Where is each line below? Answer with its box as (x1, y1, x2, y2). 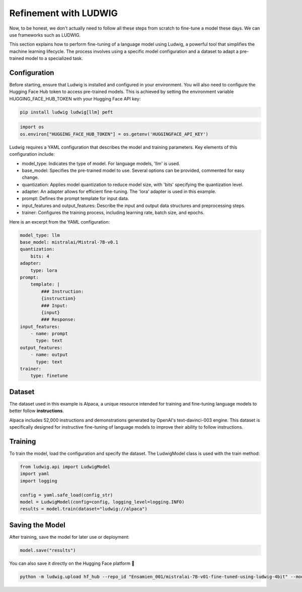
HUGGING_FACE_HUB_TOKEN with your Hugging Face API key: (9, 95, 141, 102)
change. (22, 174, 39, 180)
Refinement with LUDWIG (9, 8, 118, 19)
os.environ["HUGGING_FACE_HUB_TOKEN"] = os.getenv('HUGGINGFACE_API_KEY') (20, 131, 209, 137)
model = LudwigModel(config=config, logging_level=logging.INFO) (20, 499, 185, 505)
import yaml (20, 471, 50, 477)
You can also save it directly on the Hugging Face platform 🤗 (9, 560, 135, 566)
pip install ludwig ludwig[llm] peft (20, 109, 113, 115)
